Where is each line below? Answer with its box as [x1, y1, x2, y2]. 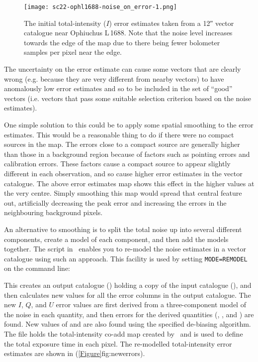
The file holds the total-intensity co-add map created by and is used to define [4, 328, 243, 339]
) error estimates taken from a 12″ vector [109, 17, 234, 28]
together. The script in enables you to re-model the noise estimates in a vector [4, 243, 246, 254]
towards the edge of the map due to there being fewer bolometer [24, 37, 220, 47]
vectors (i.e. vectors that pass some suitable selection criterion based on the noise [4, 93, 251, 103]
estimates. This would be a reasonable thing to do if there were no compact [4, 129, 234, 139]
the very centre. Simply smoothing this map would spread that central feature [4, 188, 242, 198]
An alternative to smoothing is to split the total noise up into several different [4, 224, 242, 234]
